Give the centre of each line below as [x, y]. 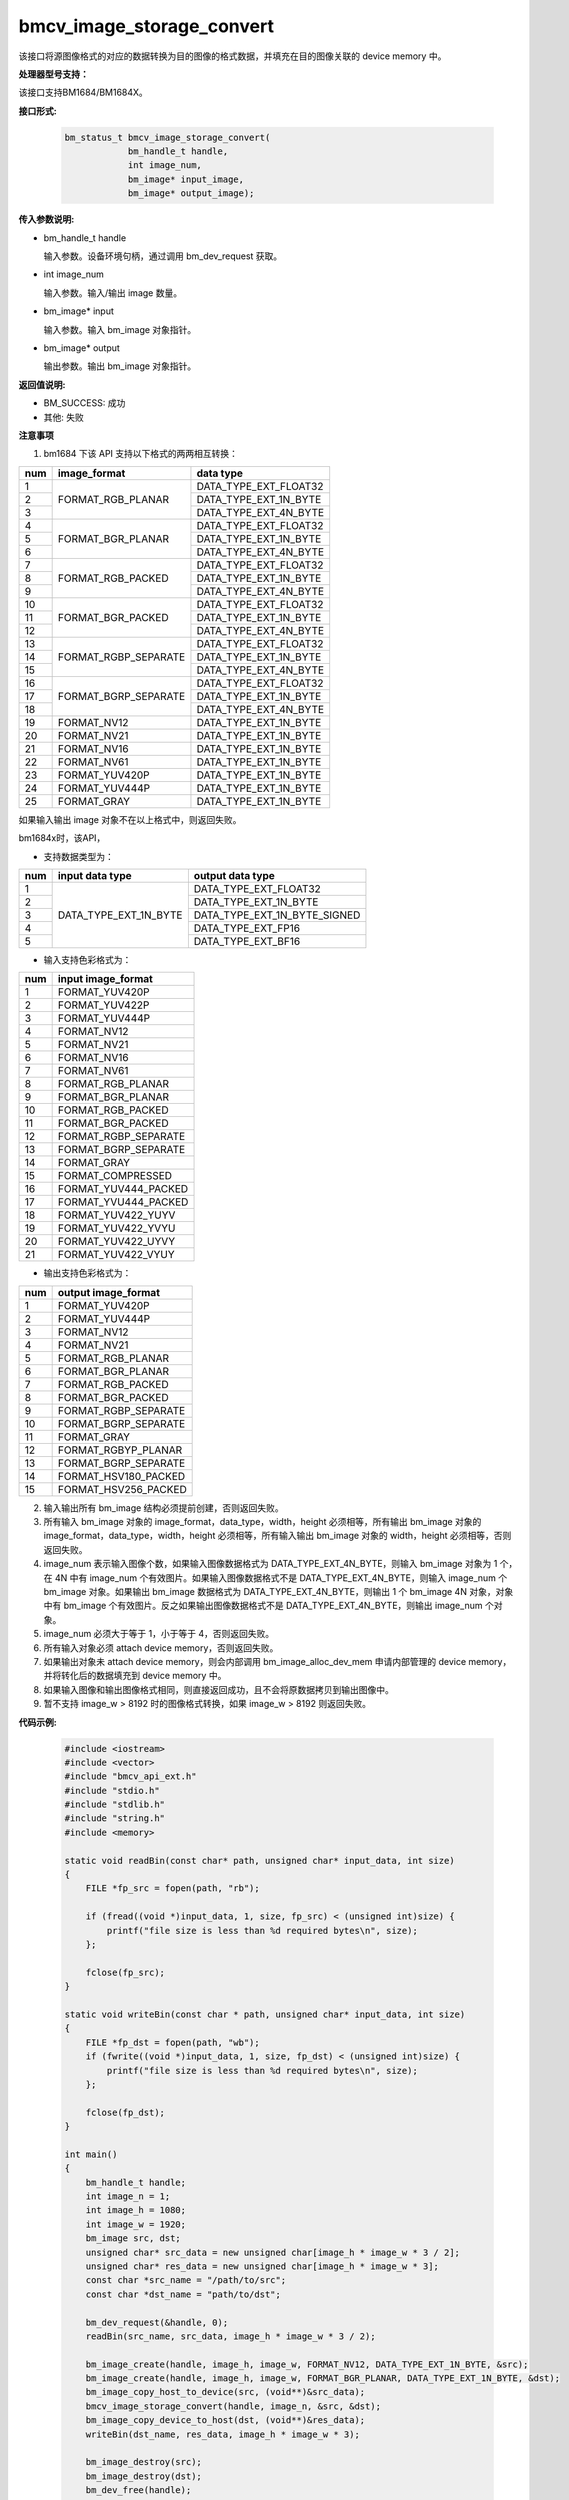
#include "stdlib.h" [114, 1804]
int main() [91, 2154]
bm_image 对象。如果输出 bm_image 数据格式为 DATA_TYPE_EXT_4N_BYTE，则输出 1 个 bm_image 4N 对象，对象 [278, 1592]
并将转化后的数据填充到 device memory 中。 [135, 1676]
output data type [234, 875]
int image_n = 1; [128, 2196]
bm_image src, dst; [133, 2238]
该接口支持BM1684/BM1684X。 [83, 92]
